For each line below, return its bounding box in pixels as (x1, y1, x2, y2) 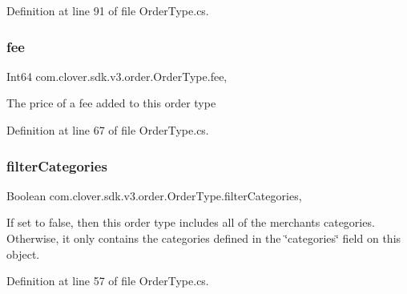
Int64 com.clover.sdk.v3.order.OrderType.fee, (6, 67, 228, 84)
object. (6, 245, 40, 262)
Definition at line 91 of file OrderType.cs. (6, 2, 209, 18)
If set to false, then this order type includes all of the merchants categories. (6, 214, 375, 231)
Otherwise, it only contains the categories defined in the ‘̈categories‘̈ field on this (6, 230, 401, 246)
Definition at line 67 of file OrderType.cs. (6, 122, 209, 138)
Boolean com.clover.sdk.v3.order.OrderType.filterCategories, (6, 187, 302, 203)
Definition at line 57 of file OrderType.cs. (6, 272, 209, 289)
